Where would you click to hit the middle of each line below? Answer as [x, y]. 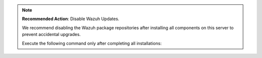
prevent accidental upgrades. [51, 35]
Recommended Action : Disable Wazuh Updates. [71, 19]
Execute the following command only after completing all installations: [92, 43]
